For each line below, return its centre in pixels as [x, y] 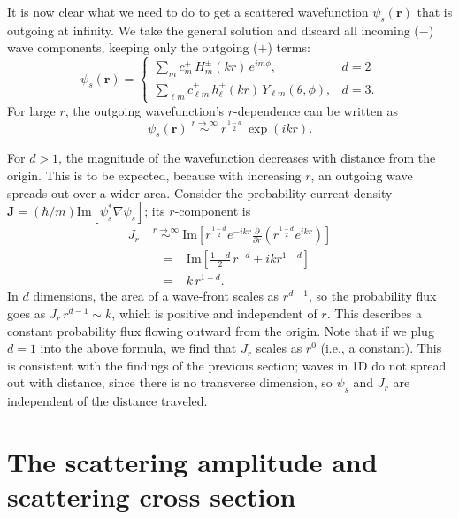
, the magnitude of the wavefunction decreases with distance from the [247, 158]
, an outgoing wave [362, 175]
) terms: [289, 47]
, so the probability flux [372, 296]
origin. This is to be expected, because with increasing [154, 175]
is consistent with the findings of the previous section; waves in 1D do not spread [227, 365]
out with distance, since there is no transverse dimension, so [170, 382]
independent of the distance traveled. [107, 401]
